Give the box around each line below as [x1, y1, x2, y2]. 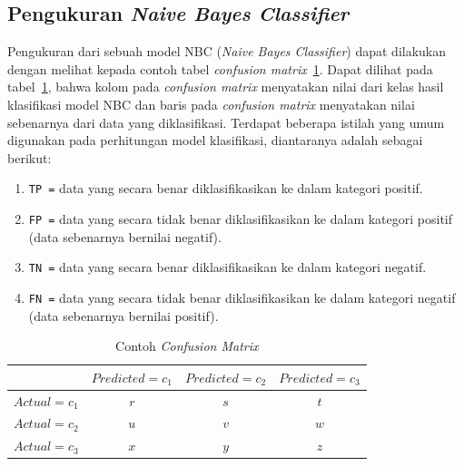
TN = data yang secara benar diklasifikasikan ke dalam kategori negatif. [28, 257, 427, 277]
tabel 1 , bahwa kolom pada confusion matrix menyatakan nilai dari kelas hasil [7, 77, 444, 96]
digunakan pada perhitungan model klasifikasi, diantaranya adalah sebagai [7, 131, 423, 150]
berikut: [7, 148, 52, 167]
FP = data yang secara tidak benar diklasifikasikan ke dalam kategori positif [28, 209, 453, 228]
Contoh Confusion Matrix [115, 336, 259, 355]
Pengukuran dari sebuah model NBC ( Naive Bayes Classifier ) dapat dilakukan [7, 42, 447, 61]
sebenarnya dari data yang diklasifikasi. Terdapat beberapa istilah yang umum [7, 112, 445, 131]
